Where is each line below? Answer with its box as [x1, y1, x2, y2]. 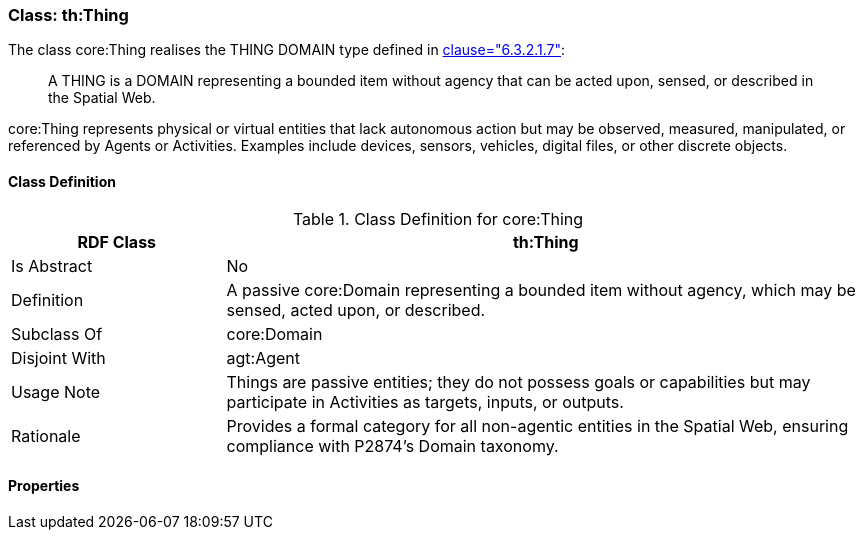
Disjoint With [11, 347, 106, 368]
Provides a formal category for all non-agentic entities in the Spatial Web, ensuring [226, 415, 849, 436]
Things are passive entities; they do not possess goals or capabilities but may [226, 371, 811, 392]
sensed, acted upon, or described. [226, 299, 486, 320]
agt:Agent [226, 347, 301, 368]
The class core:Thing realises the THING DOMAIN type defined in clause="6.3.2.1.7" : [8, 41, 566, 59]
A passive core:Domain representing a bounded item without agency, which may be [226, 279, 856, 300]
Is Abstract [11, 255, 93, 276]
